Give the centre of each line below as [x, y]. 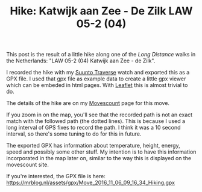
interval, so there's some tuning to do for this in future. [74, 134]
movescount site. [28, 165]
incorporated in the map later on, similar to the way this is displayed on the [99, 158]
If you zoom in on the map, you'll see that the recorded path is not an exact [99, 115]
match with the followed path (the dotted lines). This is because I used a [96, 121]
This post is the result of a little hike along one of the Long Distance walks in [101, 55]
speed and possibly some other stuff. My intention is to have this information [101, 152]
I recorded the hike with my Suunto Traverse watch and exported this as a [98, 73]
